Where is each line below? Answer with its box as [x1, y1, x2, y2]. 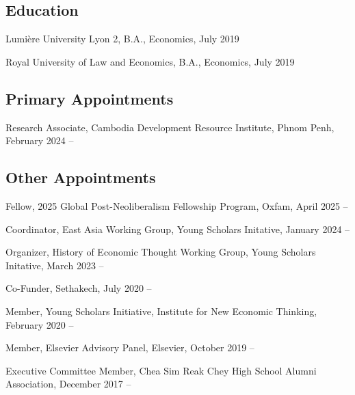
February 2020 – [5, 317, 74, 331]
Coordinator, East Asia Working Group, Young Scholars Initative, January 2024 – [5, 221, 350, 236]
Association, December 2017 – [5, 377, 131, 391]
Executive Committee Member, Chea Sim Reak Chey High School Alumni [5, 363, 317, 377]
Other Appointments [5, 167, 156, 188]
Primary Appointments [5, 87, 174, 109]
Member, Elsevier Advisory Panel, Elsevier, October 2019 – [5, 340, 254, 355]
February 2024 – [5, 133, 74, 148]
